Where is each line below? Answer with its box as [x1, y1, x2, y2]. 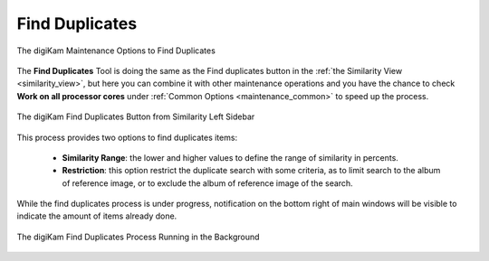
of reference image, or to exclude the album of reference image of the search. [62, 177, 353, 189]
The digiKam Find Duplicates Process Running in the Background [16, 231, 260, 242]
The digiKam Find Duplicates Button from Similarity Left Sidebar [16, 111, 255, 122]
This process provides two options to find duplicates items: [16, 132, 238, 143]
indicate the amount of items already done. [16, 210, 177, 221]
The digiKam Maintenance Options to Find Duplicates [16, 45, 216, 56]
